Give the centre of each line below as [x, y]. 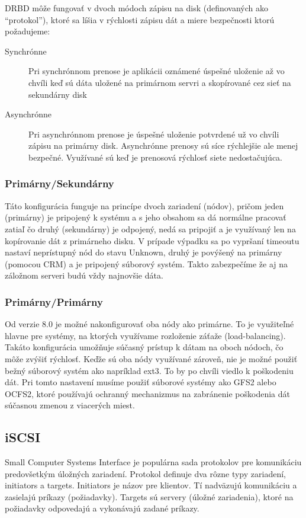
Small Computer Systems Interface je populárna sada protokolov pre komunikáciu [153, 462]
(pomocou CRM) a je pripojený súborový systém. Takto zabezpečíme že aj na [146, 263]
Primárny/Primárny [54, 301]
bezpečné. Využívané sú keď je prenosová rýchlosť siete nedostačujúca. [155, 157]
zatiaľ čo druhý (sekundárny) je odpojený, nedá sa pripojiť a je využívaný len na [150, 228]
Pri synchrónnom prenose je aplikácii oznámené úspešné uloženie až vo [157, 71]
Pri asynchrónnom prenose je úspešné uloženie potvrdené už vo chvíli [154, 134]
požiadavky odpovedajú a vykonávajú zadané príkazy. [102, 508]
